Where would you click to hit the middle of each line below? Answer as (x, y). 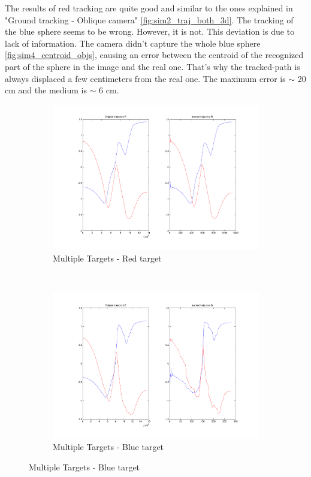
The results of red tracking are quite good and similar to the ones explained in (149, 8)
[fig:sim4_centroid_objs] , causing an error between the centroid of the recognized (154, 55)
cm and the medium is (46, 90)
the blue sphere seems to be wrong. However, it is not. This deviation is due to (150, 31)
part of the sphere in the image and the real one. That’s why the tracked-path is (153, 66)
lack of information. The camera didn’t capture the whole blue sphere (133, 43)
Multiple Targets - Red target (107, 258)
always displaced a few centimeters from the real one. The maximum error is (145, 78)
